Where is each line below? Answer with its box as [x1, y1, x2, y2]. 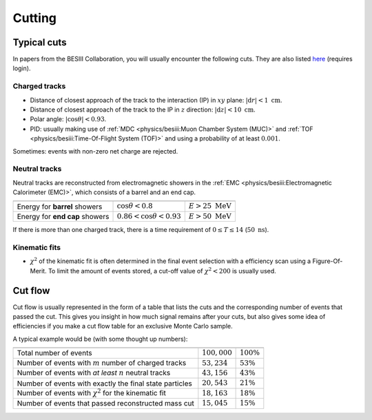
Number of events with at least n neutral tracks [17, 368, 171, 378]
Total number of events [17, 348, 92, 358]
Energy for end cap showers [17, 212, 110, 222]
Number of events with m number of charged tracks [17, 358, 187, 368]
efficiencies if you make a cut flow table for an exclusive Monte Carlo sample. [12, 322, 234, 330]
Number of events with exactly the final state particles [17, 379, 192, 388]
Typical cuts [12, 36, 67, 48]
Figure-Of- [312, 257, 343, 265]
